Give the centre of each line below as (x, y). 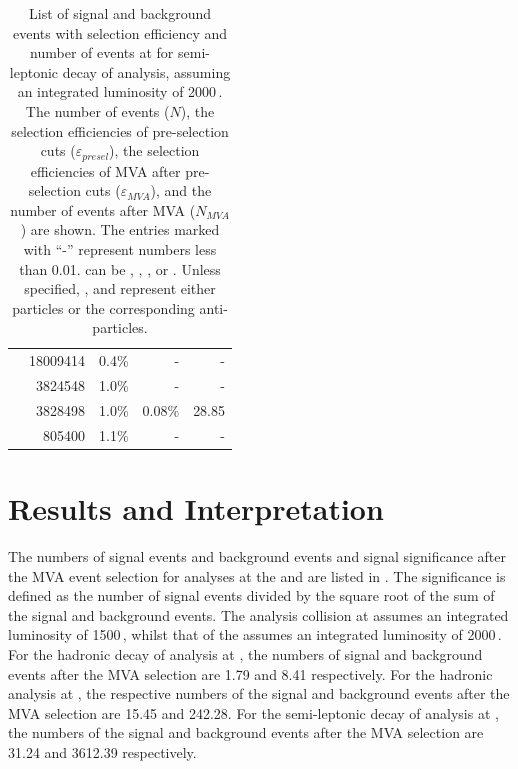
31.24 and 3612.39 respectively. (102, 751)
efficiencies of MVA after (105, 170)
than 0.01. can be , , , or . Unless (120, 268)
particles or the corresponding (103, 307)
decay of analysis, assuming (146, 71)
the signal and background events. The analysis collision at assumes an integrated (258, 614)
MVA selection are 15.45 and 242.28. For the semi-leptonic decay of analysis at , (253, 712)
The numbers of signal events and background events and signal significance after (257, 555)
